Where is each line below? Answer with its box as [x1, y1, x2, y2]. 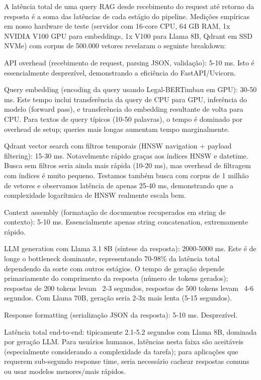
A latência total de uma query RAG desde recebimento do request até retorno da [4, 1, 254, 11]
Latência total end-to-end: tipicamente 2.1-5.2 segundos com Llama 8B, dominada [4, 326, 257, 337]
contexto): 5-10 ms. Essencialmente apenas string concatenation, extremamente [4, 216, 248, 227]
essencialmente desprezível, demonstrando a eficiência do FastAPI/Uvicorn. [4, 67, 236, 78]
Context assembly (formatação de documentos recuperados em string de [4, 206, 226, 217]
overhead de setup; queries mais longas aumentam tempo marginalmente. [4, 123, 229, 134]
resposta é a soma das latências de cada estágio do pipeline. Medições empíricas [4, 11, 250, 21]
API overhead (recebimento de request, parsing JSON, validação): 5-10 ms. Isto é [4, 57, 254, 67]
